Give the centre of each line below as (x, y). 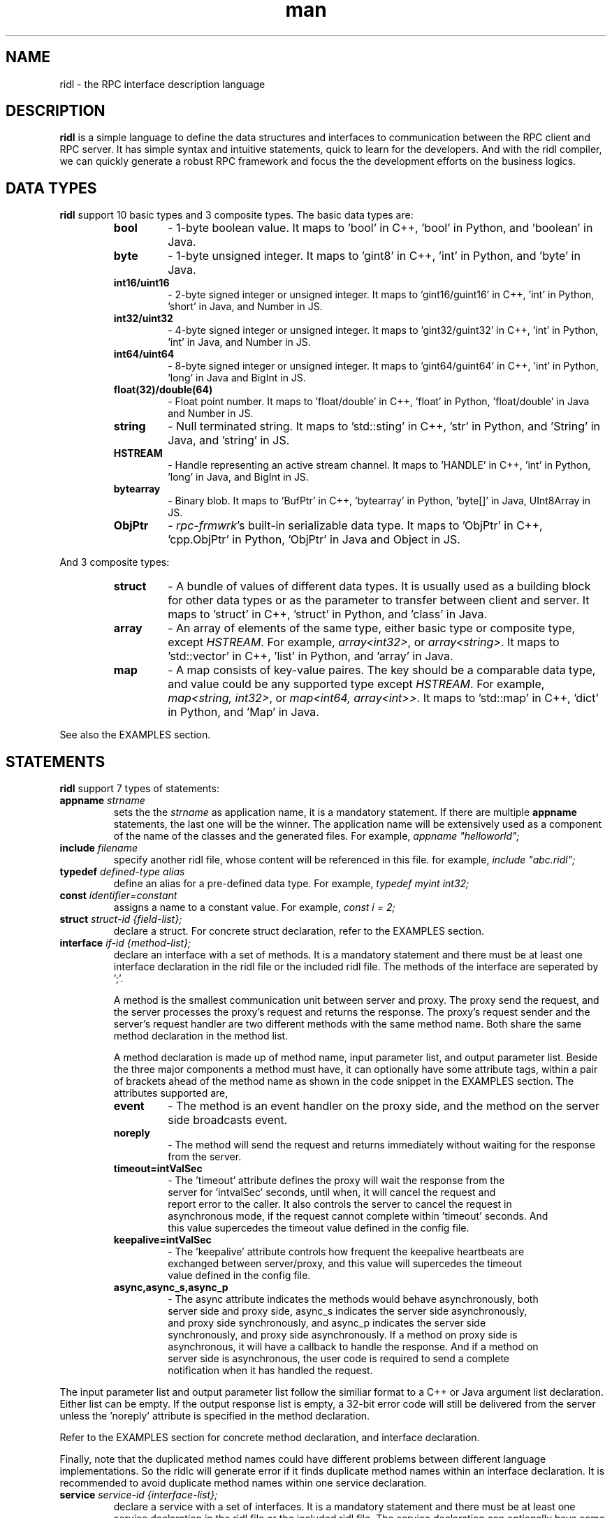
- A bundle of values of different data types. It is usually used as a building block (379, 586)
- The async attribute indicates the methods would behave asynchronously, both (353, 1299)
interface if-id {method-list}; (125, 943)
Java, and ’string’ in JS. (229, 440)
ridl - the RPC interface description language (162, 84)
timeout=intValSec (158, 1169)
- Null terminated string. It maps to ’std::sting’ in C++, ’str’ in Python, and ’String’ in (384, 426)
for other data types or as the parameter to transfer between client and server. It (379, 600)
